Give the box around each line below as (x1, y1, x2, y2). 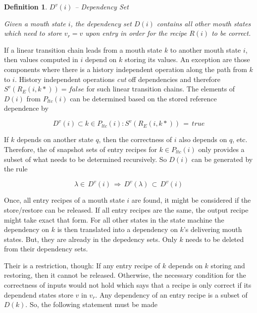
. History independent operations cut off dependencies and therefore (14, 74, 220, 84)
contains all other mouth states (156, 18, 251, 28)
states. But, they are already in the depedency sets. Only (4, 234, 177, 244)
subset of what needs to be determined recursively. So (4, 154, 167, 164)
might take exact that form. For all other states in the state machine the (4, 214, 224, 225)
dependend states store (4, 289, 73, 300)
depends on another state (16, 134, 94, 145)
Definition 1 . (4, 1, 48, 11)
